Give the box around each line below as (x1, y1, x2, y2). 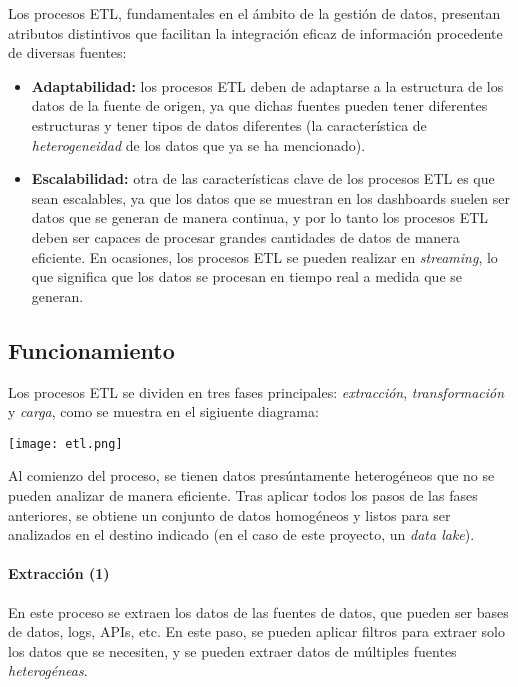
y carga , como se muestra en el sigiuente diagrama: (8, 401, 319, 422)
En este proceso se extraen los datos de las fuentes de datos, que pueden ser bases (8, 601, 509, 622)
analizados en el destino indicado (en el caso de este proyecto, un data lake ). (8, 524, 475, 545)
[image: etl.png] (8, 436, 123, 451)
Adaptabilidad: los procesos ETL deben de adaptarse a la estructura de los (31, 75, 504, 96)
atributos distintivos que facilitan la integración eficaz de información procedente (8, 22, 503, 43)
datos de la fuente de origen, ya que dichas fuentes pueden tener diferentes (31, 95, 488, 116)
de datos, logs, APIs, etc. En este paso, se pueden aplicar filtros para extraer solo (8, 621, 505, 642)
